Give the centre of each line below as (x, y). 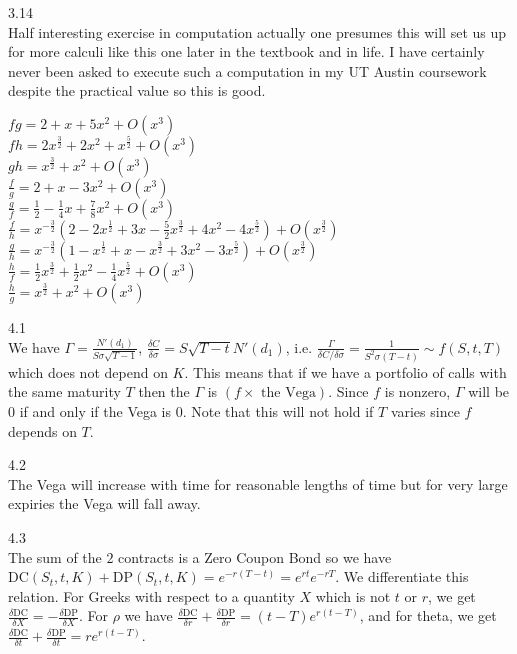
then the (164, 391)
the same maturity (64, 391)
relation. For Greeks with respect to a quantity (151, 595)
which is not (353, 595)
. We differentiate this (402, 576)
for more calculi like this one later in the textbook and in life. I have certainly (246, 51)
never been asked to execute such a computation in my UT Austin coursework (247, 70)
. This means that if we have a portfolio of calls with (345, 371)
